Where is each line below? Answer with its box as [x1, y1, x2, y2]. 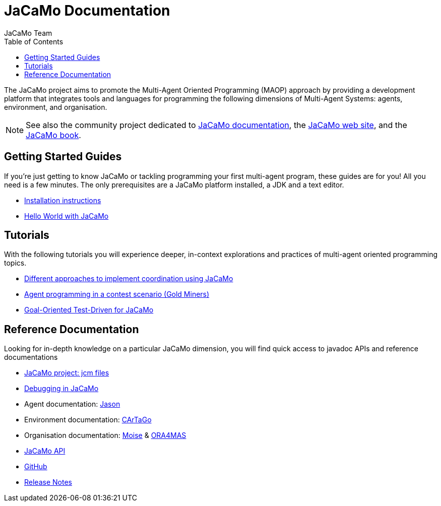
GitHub [24, 462, 47, 471]
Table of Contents [4, 37, 64, 46]
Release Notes [24, 478, 72, 487]
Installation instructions [24, 196, 101, 205]
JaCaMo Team [4, 28, 52, 37]
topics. [4, 259, 27, 268]
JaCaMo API [24, 447, 66, 456]
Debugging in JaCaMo [24, 384, 99, 393]
